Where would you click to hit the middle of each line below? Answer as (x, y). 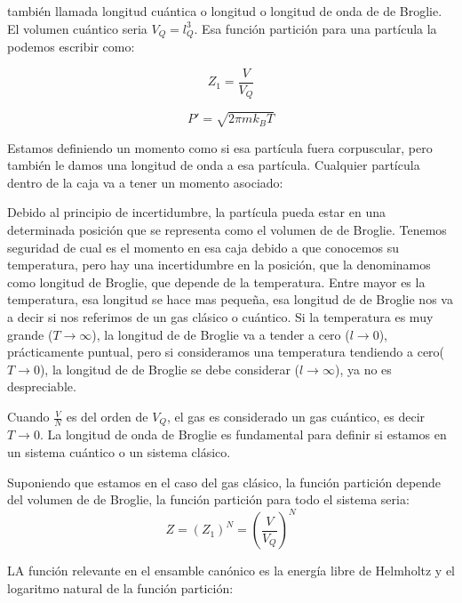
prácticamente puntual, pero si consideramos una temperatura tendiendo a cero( (226, 352)
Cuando (28, 417)
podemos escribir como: (71, 47)
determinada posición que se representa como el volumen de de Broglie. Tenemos (227, 230)
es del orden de (107, 417)
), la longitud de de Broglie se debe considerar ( (170, 369)
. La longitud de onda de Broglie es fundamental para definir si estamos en (243, 434)
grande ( (30, 334)
